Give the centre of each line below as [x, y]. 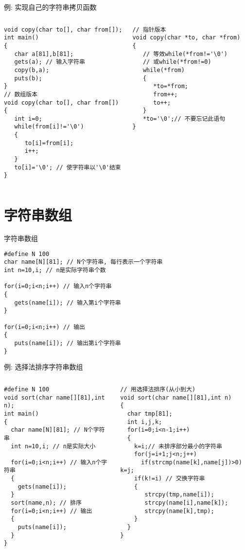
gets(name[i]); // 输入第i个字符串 [68, 302]
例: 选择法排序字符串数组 [44, 367]
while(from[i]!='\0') [49, 127]
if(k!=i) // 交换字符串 [169, 479]
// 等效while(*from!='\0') [185, 54]
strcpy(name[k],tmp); [179, 511]
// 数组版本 [21, 94]
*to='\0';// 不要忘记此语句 [184, 119]
